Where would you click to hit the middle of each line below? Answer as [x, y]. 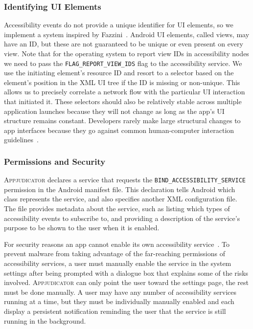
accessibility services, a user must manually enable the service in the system [118, 263]
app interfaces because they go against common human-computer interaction [119, 130]
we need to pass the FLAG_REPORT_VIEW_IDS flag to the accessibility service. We [123, 63]
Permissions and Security [55, 161]
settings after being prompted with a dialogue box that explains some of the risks [126, 273]
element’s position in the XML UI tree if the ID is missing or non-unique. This [122, 82]
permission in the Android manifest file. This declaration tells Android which [120, 189]
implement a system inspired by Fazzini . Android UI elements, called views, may [127, 34]
